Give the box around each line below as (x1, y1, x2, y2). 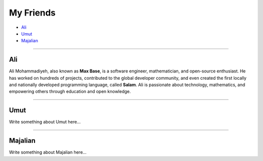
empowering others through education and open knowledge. (9, 89, 131, 94)
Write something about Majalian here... (9, 149, 87, 155)
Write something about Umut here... (9, 119, 81, 125)
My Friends (9, 7, 56, 18)
